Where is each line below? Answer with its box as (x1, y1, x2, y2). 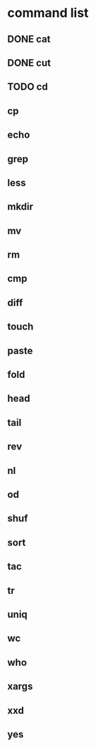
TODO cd (7, 81, 48, 93)
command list (7, 5, 89, 21)
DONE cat (7, 33, 51, 45)
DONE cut (7, 56, 52, 68)
